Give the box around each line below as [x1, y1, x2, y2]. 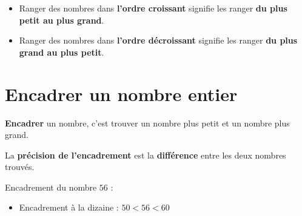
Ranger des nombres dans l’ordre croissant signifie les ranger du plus [19, 2, 287, 14]
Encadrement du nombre [5, 180, 97, 193]
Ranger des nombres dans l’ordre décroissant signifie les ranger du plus [19, 34, 298, 47]
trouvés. [5, 160, 35, 173]
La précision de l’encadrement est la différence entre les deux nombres [5, 148, 286, 161]
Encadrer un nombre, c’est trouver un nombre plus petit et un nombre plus [5, 116, 290, 129]
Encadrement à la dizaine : [19, 201, 119, 214]
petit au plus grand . [19, 13, 104, 26]
